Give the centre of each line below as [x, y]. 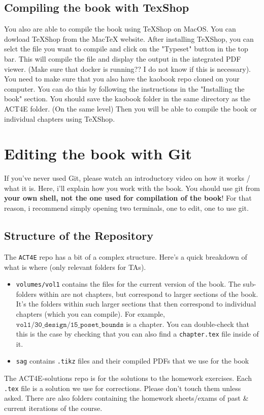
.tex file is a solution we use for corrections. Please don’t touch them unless [123, 388]
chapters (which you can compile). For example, [90, 313]
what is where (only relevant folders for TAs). [75, 267]
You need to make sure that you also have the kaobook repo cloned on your [122, 79]
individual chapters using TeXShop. [60, 118]
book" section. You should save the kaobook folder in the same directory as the [127, 99]
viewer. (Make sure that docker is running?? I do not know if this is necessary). [127, 68]
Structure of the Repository [79, 236]
